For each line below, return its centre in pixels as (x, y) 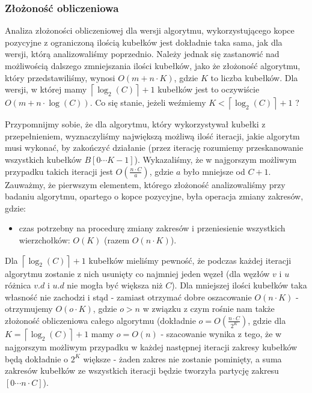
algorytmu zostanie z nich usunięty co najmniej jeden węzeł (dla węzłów (137, 273)
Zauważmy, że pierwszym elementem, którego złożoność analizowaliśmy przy (145, 184)
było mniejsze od (214, 171)
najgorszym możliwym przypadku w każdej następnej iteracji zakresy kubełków (151, 346)
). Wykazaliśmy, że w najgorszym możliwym (216, 159)
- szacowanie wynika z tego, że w (221, 333)
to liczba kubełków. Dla (254, 77)
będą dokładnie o (37, 358)
